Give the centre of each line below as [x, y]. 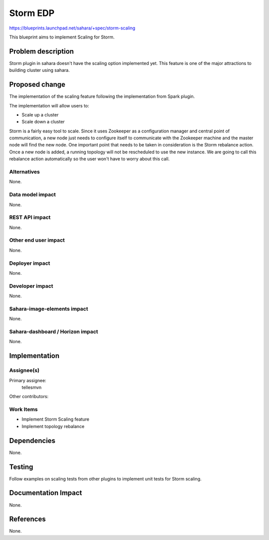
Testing [21, 467]
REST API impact [30, 217]
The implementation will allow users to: [49, 105]
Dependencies [32, 440]
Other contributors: [29, 397]
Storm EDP [32, 13]
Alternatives [24, 172]
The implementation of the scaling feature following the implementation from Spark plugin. [102, 96]
